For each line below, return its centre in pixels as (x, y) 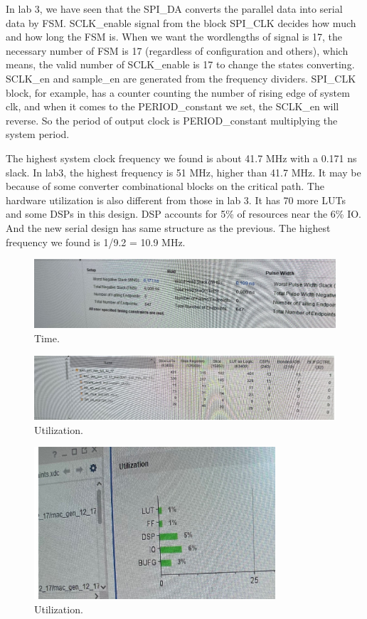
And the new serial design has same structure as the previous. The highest (168, 227)
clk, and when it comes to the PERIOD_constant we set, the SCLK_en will (172, 106)
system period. (38, 134)
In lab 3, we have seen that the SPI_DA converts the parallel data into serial (174, 9)
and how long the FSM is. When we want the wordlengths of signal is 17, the (174, 37)
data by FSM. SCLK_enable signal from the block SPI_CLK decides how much (181, 22)
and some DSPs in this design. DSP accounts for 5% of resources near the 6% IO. (183, 214)
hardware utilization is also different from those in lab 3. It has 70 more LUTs (176, 200)
